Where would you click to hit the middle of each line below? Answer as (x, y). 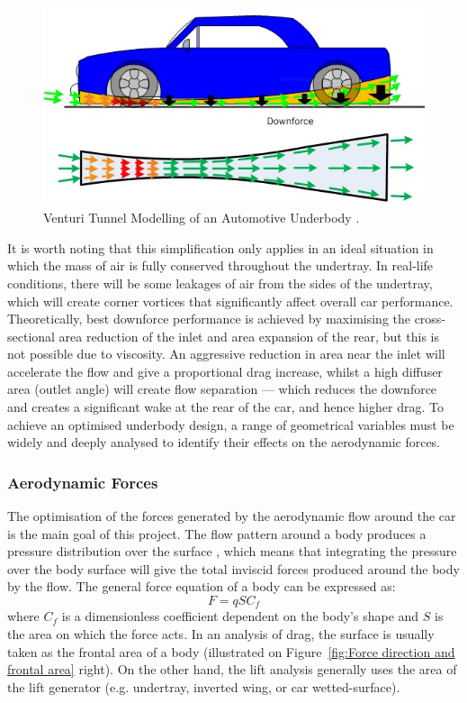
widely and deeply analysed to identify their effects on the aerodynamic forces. (224, 442)
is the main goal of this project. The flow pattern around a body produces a (217, 533)
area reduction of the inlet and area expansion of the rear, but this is (249, 336)
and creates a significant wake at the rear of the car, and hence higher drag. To (225, 407)
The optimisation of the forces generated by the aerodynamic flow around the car (232, 516)
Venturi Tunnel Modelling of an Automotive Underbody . (202, 218)
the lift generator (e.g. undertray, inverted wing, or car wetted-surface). (204, 686)
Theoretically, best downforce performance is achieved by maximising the (209, 319)
